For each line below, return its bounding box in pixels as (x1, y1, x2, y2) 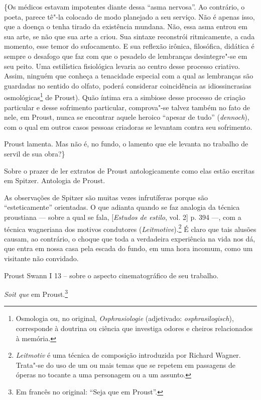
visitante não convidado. (4, 253, 79, 263)
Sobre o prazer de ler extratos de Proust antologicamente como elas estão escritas (4, 165, 255, 176)
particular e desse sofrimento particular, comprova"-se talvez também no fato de (4, 102, 250, 112)
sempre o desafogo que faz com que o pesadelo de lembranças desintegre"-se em (4, 50, 247, 61)
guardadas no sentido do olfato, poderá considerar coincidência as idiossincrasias (4, 80, 251, 91)
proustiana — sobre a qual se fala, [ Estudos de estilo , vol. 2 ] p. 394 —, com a (4, 211, 241, 222)
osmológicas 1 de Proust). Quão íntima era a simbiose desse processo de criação (4, 91, 245, 102)
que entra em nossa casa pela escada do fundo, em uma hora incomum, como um (4, 243, 253, 254)
